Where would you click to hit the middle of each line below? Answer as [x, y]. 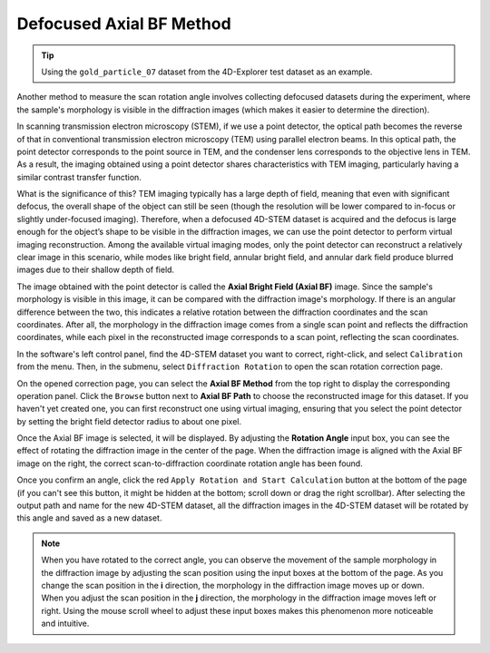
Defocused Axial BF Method [124, 24]
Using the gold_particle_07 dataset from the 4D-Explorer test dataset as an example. [207, 72]
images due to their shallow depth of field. [96, 270]
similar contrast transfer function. [79, 177]
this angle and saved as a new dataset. [89, 518]
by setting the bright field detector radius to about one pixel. [129, 421]
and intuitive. [65, 624]
